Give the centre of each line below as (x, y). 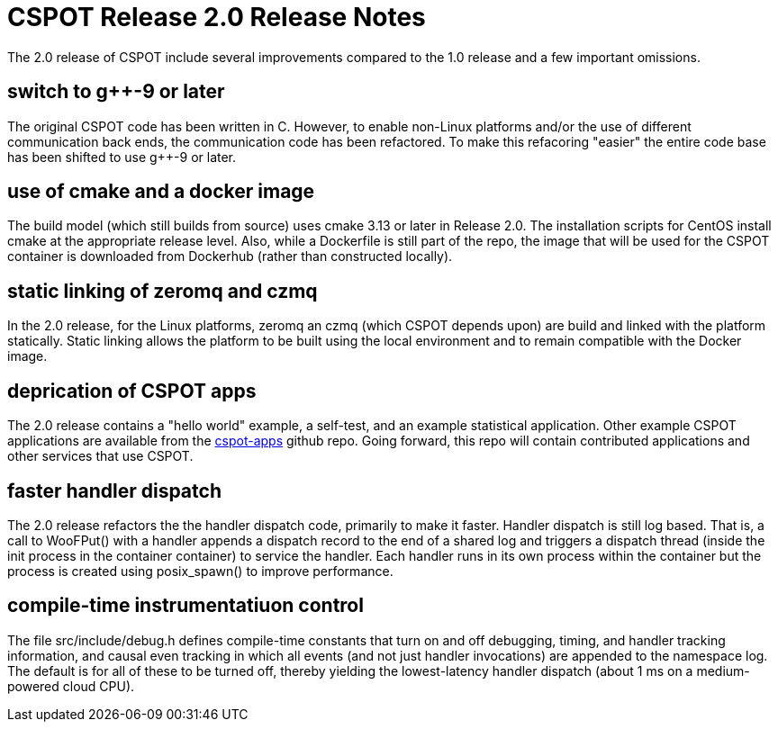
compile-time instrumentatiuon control (185, 606)
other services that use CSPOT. (100, 456)
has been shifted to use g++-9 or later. (122, 157)
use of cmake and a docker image (161, 192)
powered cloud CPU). (71, 686)
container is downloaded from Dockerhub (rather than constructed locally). (230, 256)
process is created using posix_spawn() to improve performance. (200, 571)
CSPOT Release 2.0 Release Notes (217, 17)
